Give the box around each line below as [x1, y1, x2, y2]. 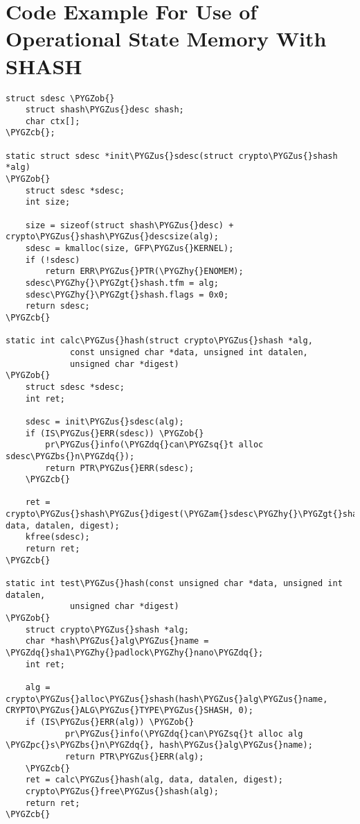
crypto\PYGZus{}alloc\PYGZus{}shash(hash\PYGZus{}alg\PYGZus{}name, [6, 694, 328, 704]
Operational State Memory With [6, 24, 327, 53]
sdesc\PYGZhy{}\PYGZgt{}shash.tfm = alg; [25, 278, 219, 288]
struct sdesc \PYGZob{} [6, 93, 115, 103]
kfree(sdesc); [25, 532, 90, 542]
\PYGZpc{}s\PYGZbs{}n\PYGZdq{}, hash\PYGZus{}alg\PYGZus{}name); [6, 740, 313, 750]
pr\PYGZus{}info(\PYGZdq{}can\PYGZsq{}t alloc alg [64, 728, 303, 739]
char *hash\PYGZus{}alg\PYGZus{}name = [25, 636, 209, 646]
